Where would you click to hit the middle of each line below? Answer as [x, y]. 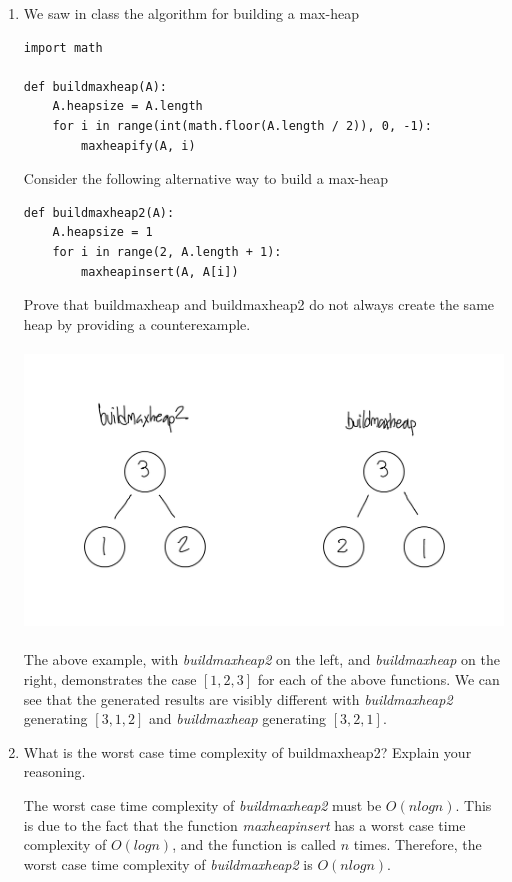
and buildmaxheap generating [238, 718]
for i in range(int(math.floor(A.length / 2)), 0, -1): [242, 125]
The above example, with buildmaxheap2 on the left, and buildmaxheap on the [261, 659]
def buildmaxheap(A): [95, 86]
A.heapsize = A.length [127, 106]
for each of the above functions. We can [378, 678]
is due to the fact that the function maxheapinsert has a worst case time [244, 824]
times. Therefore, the [417, 844]
